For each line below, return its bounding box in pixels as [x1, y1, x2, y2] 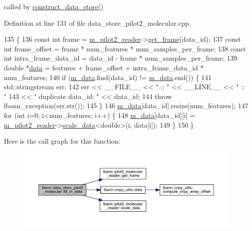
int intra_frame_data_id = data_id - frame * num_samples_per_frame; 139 [4, 53, 237, 63]
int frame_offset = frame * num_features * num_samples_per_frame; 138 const [4, 43, 246, 53]
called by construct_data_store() [4, 1, 103, 11]
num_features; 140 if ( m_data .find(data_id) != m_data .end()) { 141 [4, 72, 212, 82]
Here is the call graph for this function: [4, 136, 120, 146]
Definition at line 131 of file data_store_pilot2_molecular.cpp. [4, 17, 191, 28]
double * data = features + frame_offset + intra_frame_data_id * [4, 62, 204, 72]
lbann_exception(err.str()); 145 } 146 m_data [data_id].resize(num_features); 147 [4, 100, 249, 111]
